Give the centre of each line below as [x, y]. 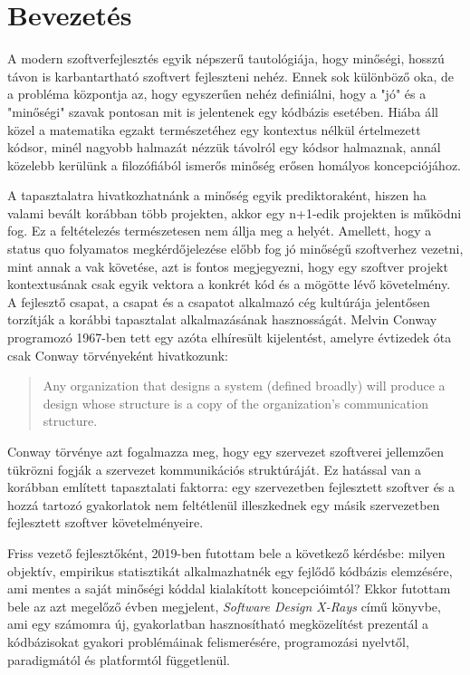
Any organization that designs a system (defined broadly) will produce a [244, 386]
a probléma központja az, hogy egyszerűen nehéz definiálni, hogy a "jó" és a [217, 94]
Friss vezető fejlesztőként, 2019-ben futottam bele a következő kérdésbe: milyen [226, 552]
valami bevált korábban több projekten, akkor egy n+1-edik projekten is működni [235, 212]
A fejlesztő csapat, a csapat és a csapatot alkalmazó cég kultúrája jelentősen [219, 301]
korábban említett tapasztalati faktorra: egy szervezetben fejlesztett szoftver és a [231, 487]
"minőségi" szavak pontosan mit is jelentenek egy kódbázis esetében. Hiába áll [223, 111]
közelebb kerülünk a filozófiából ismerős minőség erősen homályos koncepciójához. [234, 164]
